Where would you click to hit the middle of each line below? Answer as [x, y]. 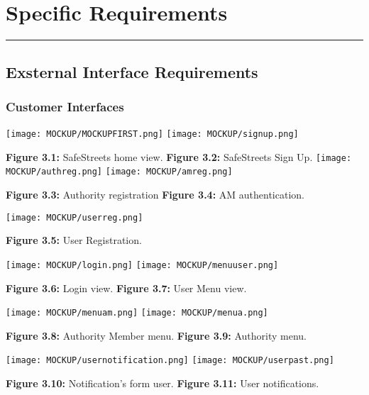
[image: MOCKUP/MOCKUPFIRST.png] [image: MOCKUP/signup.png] [152, 134]
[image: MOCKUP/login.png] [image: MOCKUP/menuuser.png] [142, 265]
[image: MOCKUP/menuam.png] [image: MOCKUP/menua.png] [137, 313]
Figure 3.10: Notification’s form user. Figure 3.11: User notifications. [163, 383]
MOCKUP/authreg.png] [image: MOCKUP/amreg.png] [119, 172]
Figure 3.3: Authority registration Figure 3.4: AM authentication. [155, 195]
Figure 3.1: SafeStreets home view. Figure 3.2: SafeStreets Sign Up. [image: [179, 156]
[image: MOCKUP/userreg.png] [75, 217]
